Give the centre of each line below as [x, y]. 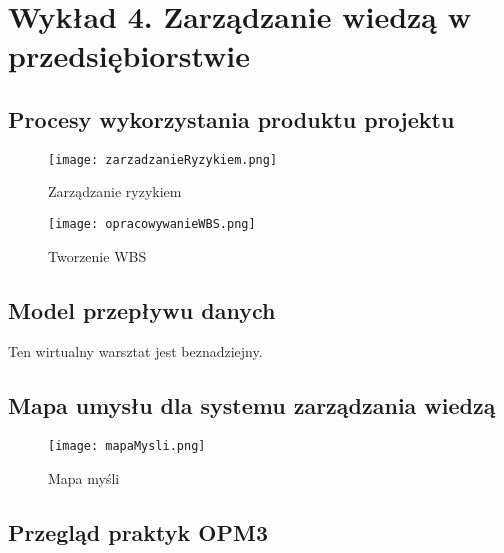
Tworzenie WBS [97, 255]
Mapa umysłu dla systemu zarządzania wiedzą [252, 405]
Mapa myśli [84, 477]
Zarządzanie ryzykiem [115, 191]
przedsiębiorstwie [129, 55]
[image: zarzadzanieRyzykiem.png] [163, 159]
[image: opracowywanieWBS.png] [152, 224]
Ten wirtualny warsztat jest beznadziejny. [135, 351]
